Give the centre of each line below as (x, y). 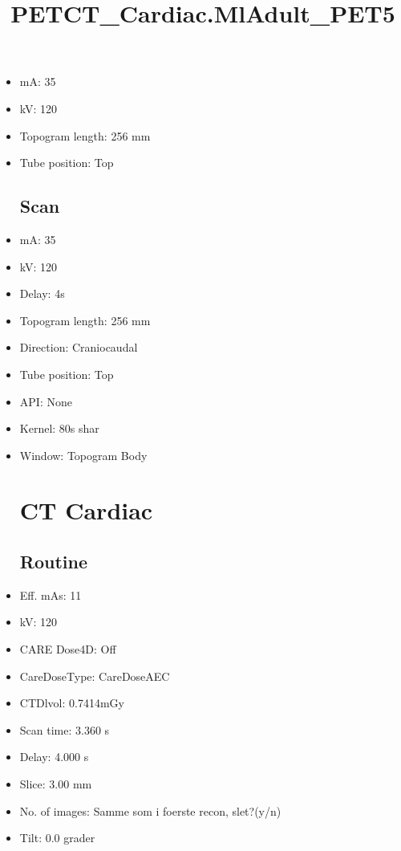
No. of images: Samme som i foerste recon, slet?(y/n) (150, 810)
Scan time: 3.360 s (65, 729)
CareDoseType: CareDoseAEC (95, 676)
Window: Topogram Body (83, 455)
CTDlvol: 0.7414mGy (72, 703)
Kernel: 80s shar (59, 428)
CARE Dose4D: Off (68, 649)
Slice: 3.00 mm (56, 784)
